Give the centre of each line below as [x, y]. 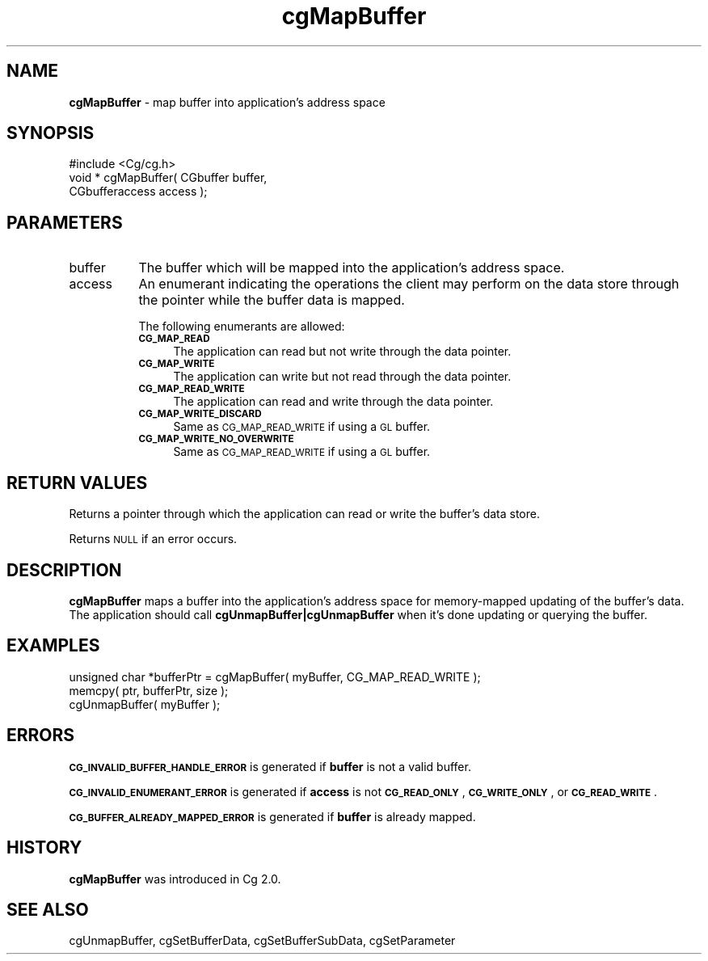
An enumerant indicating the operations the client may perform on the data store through [409, 284]
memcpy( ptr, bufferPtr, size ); [149, 690]
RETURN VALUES [77, 483]
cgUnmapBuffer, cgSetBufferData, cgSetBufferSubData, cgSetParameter [262, 941]
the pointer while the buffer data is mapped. [272, 300]
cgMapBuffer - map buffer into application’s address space [227, 102]
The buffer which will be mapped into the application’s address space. [352, 268]
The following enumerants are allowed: [242, 327]
